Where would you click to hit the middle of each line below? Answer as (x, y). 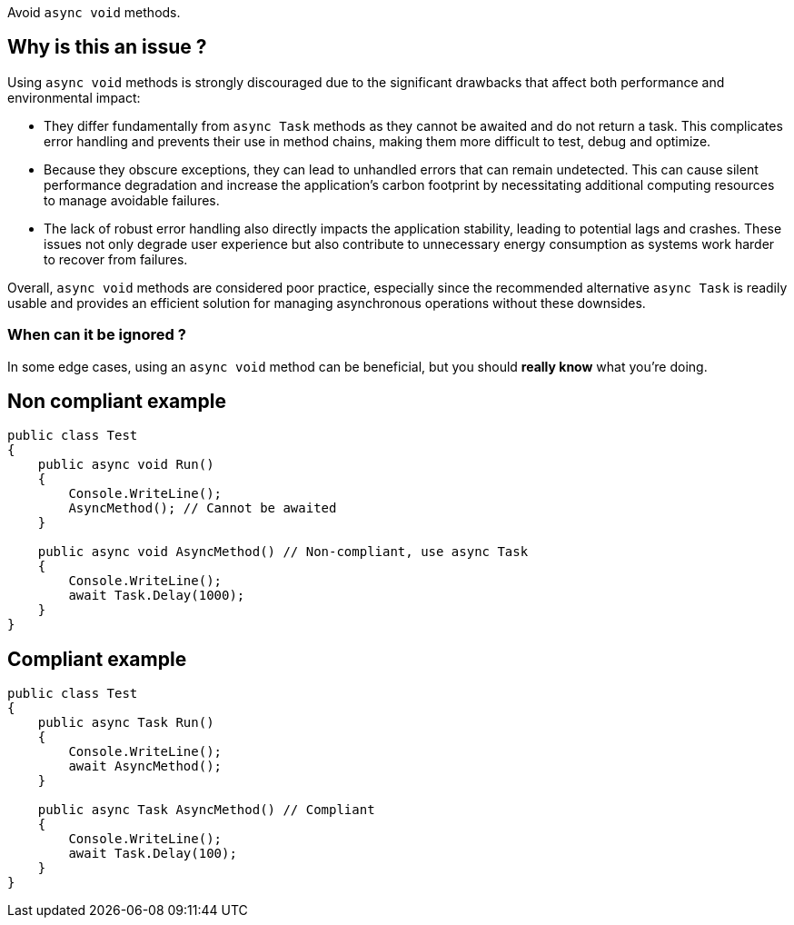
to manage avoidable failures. (132, 200)
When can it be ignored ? (97, 335)
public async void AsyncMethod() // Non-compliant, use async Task (283, 552)
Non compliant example (117, 402)
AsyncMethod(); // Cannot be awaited (203, 508)
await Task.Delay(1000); (157, 596)
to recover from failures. (116, 259)
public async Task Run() (126, 723)
